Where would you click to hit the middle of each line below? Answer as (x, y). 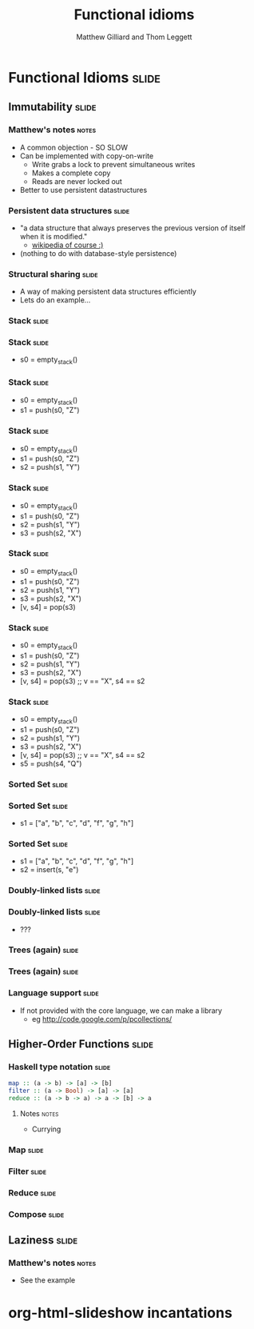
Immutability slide (52, 107)
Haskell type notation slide (60, 1067)
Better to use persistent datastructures (83, 190)
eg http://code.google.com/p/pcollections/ (102, 1019)
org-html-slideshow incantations (121, 1313)
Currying (46, 1129)
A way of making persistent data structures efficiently (108, 292)
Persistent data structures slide (69, 210)
